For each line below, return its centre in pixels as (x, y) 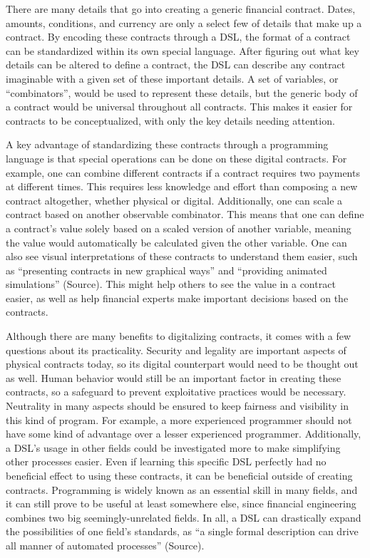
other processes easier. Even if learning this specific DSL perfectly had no (166, 461)
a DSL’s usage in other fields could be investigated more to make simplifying (173, 447)
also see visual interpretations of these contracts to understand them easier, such (182, 256)
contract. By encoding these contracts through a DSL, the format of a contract (178, 37)
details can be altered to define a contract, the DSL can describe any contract (176, 64)
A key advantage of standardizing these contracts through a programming (167, 144)
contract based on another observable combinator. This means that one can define (185, 214)
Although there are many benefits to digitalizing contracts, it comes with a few (179, 336)
